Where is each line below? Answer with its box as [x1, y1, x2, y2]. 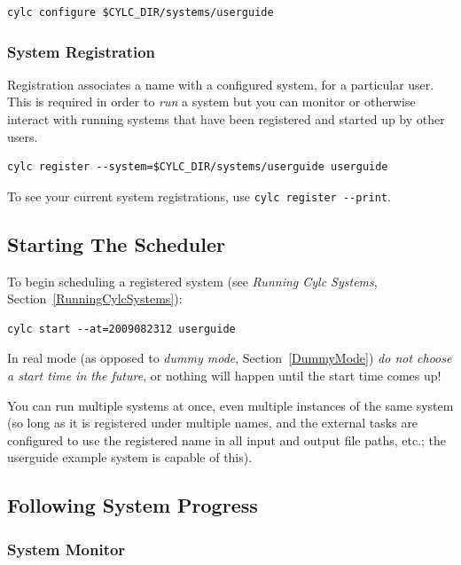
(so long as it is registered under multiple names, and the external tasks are [7, 413, 418, 432]
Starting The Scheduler [7, 230, 225, 257]
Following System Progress [7, 491, 258, 519]
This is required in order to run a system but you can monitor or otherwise [7, 92, 416, 111]
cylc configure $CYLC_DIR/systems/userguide [7, 6, 274, 19]
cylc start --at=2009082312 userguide [7, 322, 236, 335]
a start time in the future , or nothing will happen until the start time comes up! [7, 366, 441, 385]
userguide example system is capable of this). [7, 448, 253, 467]
